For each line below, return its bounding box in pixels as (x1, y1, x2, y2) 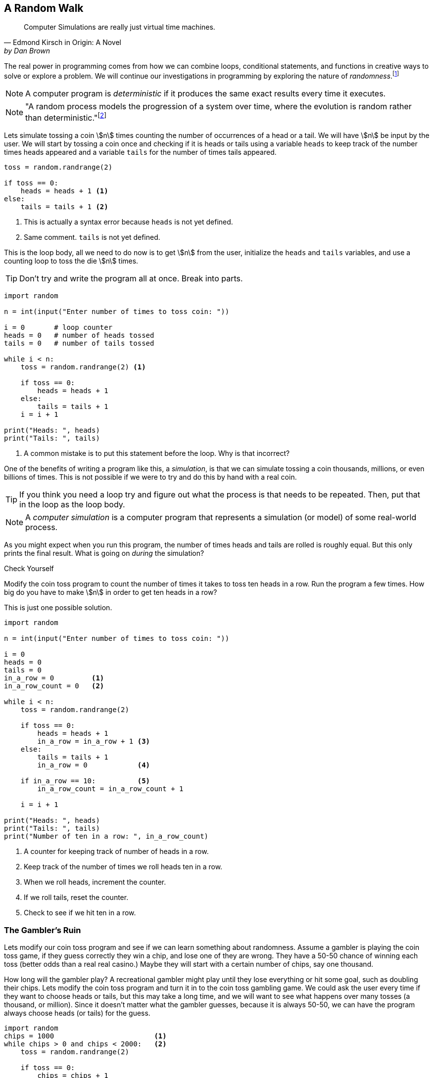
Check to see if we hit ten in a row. (24, 908, 136, 917)
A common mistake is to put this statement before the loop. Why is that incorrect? (24, 449, 290, 458)
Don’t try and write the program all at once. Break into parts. (19, 273, 243, 284)
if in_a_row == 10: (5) (20, 777, 150, 785)
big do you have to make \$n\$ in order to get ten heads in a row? (4, 588, 217, 597)
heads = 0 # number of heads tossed (4, 331, 154, 340)
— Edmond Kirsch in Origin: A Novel (4, 38, 121, 47)
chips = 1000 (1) (4, 1032, 167, 1040)
